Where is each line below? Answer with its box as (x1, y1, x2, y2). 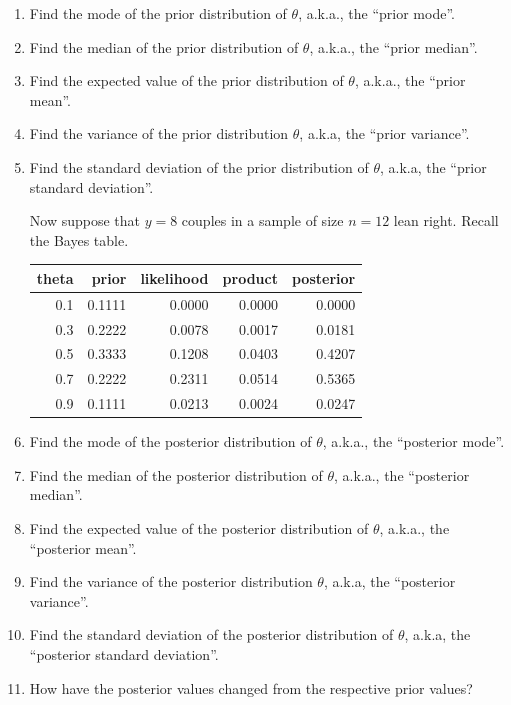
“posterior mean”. (29, 537, 137, 558)
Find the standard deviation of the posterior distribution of (29, 624, 394, 645)
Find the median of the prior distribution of (29, 36, 299, 57)
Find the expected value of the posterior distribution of (29, 517, 369, 538)
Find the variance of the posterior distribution (29, 571, 313, 592)
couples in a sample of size (181, 210, 344, 231)
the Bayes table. (29, 229, 129, 250)
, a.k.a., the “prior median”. (309, 36, 478, 57)
